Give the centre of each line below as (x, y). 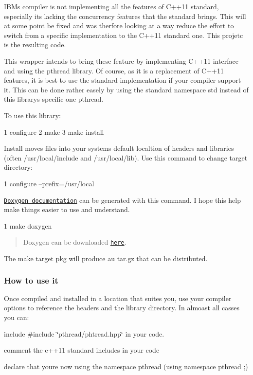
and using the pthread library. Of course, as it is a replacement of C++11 (114, 70)
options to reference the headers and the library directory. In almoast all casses (122, 308)
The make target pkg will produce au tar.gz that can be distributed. (106, 258)
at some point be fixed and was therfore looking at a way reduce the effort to (119, 26)
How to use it (31, 280)
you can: (17, 317)
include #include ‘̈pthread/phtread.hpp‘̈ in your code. (84, 333)
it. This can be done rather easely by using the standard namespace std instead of (126, 89)
